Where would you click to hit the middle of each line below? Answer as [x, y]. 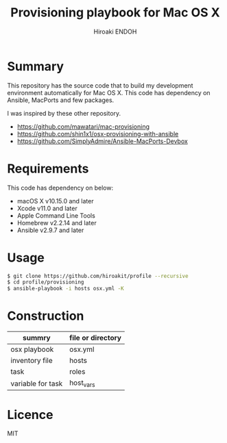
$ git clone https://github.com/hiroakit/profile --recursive [98, 276]
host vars [82, 383]
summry [37, 338]
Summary [35, 66]
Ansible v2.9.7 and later [50, 230]
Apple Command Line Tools [56, 215]
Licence [30, 415]
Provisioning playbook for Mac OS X [115, 13]
